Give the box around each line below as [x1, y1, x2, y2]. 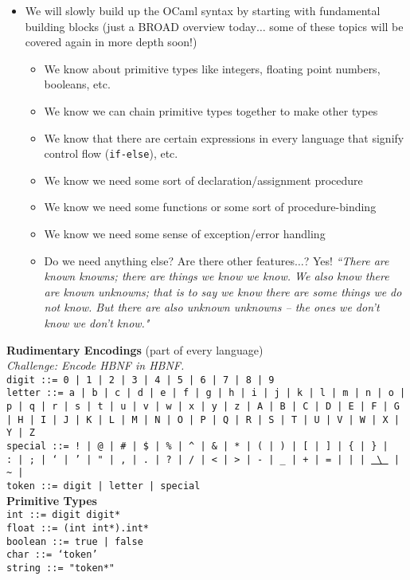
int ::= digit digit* [6, 509, 121, 521]
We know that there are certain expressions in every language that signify [44, 129, 404, 146]
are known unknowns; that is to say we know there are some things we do [44, 283, 402, 300]
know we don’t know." [44, 314, 150, 331]
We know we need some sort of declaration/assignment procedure [44, 171, 363, 188]
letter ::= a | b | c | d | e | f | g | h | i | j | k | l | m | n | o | [6, 387, 406, 399]
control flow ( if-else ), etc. [44, 145, 178, 162]
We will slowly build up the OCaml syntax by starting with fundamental [25, 2, 381, 18]
